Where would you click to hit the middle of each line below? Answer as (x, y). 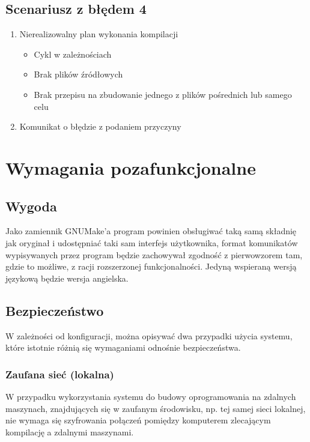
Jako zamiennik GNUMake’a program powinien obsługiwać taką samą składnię (151, 231)
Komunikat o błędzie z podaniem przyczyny (100, 126)
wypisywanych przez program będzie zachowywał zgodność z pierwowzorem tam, (154, 254)
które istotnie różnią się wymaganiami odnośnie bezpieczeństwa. (123, 347)
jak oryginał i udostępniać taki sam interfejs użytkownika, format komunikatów (152, 242)
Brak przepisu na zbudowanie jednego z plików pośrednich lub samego (163, 94)
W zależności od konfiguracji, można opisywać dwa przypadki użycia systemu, (149, 335)
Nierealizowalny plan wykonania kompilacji (99, 34)
